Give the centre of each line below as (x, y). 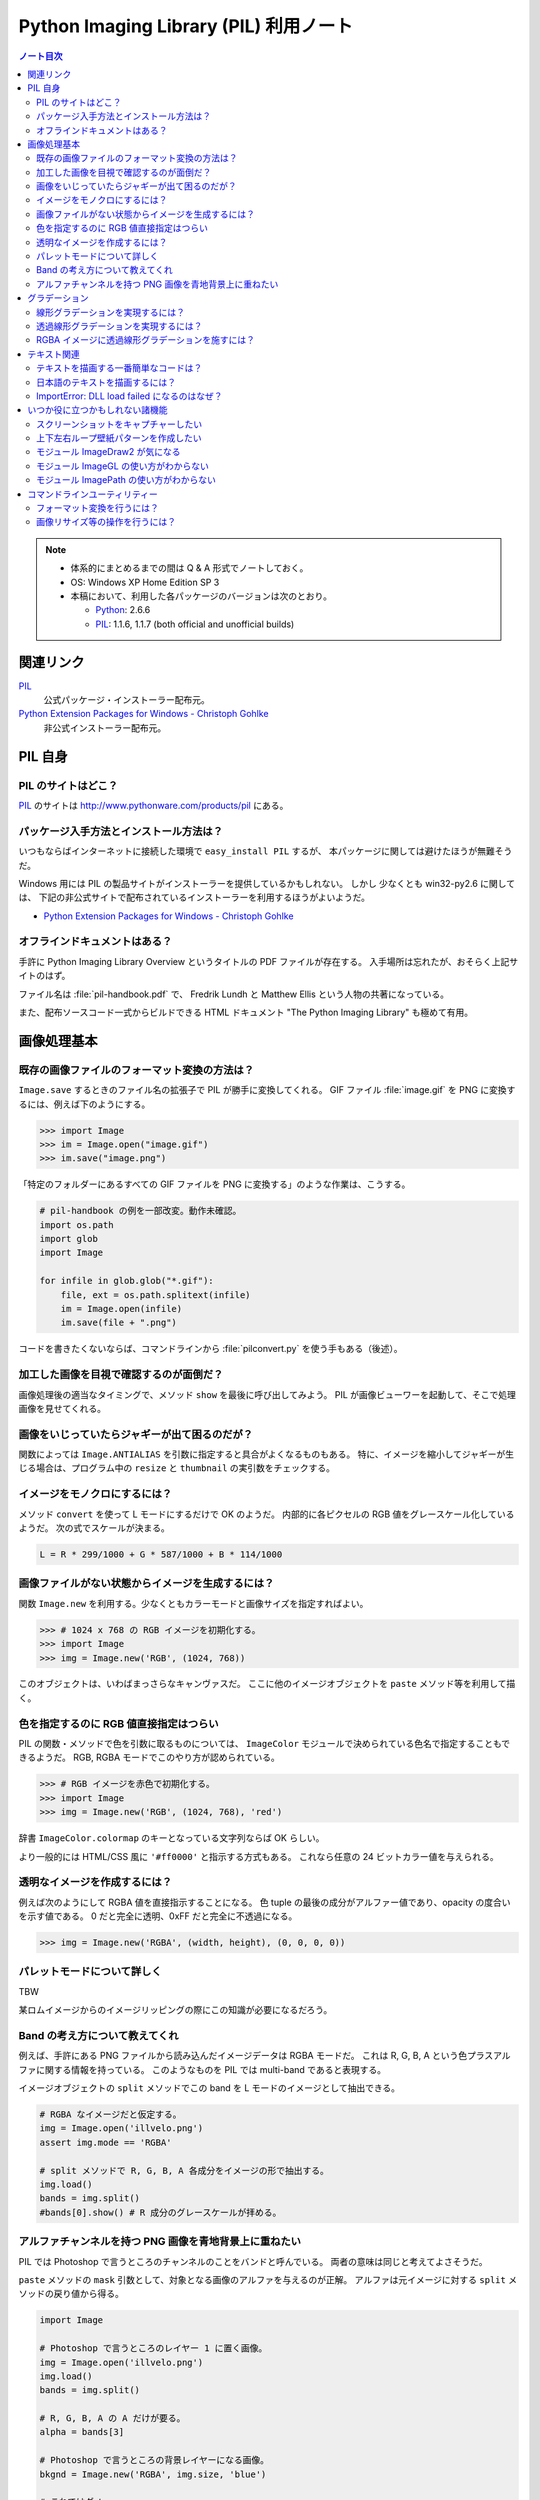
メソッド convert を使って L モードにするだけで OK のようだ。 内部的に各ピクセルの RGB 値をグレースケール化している (266, 1514)
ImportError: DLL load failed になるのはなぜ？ (130, 396)
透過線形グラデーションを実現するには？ (119, 326)
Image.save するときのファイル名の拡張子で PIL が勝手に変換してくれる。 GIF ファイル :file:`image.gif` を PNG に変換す (267, 1090)
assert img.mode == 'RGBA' (105, 2142)
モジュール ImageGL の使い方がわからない (122, 466)
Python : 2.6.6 (123, 610)
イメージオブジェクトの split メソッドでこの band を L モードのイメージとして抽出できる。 (209, 2088)
